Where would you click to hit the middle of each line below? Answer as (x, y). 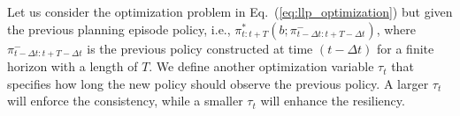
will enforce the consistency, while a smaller (125, 101)
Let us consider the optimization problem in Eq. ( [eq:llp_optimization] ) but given (230, 11)
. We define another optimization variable (261, 66)
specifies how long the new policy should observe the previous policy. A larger (218, 83)
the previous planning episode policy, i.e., (119, 29)
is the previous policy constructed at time (200, 48)
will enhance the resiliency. (333, 101)
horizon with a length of (73, 66)
